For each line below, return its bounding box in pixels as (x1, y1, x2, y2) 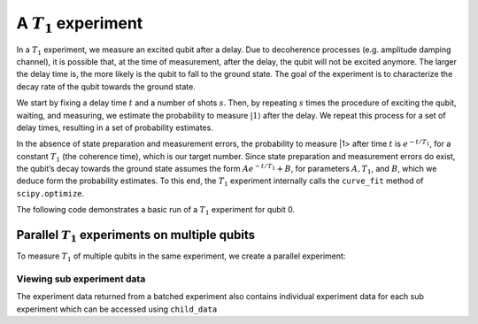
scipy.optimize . (16, 188, 85, 198)
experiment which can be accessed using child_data (16, 304, 218, 314)
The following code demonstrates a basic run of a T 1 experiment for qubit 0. (16, 204, 296, 217)
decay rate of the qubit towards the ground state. (16, 81, 197, 92)
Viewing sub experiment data (16, 273, 146, 285)
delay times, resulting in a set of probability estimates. (16, 122, 214, 133)
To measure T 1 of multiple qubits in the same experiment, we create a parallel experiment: (16, 251, 346, 263)
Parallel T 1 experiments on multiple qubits (16, 228, 256, 245)
